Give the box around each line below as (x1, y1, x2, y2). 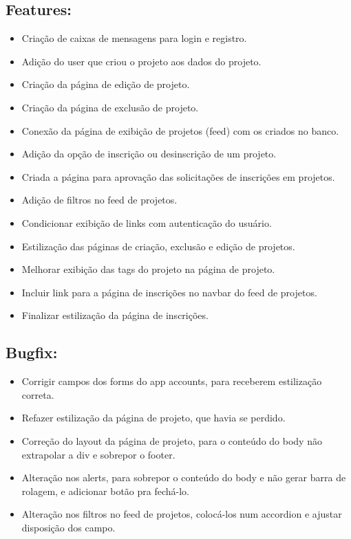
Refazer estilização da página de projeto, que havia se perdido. (21, 410, 286, 425)
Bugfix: (6, 342, 58, 363)
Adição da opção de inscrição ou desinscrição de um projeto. (21, 146, 277, 161)
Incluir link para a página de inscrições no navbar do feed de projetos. (21, 285, 317, 299)
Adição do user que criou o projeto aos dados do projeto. (21, 54, 262, 68)
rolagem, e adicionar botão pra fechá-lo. (21, 483, 189, 498)
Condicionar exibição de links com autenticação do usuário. (21, 215, 272, 230)
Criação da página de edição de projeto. (21, 77, 190, 91)
